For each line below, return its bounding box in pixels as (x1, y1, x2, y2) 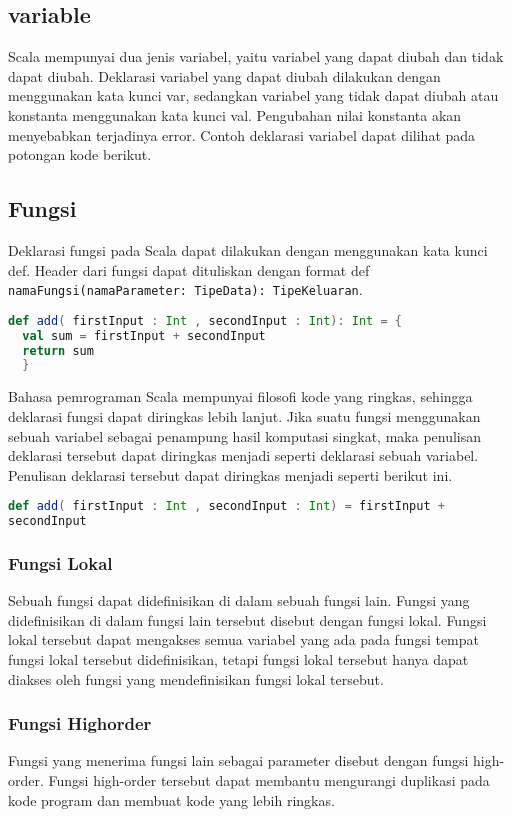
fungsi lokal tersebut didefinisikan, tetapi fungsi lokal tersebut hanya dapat (8, 649, 469, 670)
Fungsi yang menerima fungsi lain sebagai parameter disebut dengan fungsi (8, 750, 469, 771)
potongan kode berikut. (8, 144, 152, 165)
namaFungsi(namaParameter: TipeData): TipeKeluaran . (8, 279, 363, 300)
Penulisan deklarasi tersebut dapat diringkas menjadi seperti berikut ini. (8, 464, 453, 485)
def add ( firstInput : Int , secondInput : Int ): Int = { (8, 313, 402, 328)
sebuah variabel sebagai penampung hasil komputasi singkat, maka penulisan (8, 425, 482, 446)
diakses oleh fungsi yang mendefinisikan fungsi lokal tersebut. (8, 668, 384, 689)
